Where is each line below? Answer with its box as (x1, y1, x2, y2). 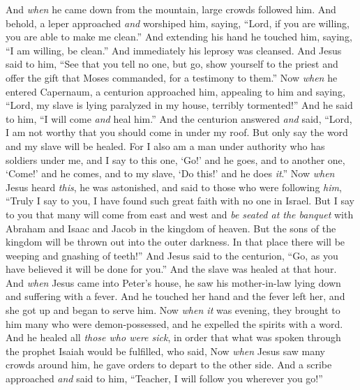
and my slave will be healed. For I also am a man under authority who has (6, 138, 325, 153)
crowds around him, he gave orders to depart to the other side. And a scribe (6, 357, 332, 372)
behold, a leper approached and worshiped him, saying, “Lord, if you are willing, (6, 15, 350, 30)
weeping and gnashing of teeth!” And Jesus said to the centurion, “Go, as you (6, 248, 338, 262)
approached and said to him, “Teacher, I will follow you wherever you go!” (6, 371, 323, 386)
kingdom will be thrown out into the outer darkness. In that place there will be (6, 234, 345, 249)
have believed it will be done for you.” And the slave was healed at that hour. (6, 262, 337, 276)
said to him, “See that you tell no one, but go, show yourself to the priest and (6, 57, 338, 71)
